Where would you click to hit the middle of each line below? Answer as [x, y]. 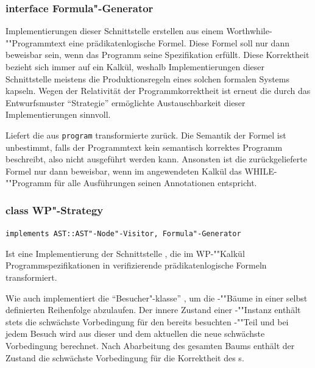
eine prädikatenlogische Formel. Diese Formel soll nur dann [179, 42]
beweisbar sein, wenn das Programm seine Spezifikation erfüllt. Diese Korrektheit [157, 55]
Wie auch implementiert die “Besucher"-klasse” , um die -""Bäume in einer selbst [157, 298]
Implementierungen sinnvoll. [58, 114]
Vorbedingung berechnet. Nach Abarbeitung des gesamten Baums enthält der [150, 346]
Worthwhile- [249, 31]
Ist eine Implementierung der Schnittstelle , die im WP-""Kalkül [125, 253]
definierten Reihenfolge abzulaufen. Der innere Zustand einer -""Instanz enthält [153, 310]
